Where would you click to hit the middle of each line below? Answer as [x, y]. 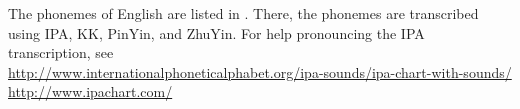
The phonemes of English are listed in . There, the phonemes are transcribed [243, 13]
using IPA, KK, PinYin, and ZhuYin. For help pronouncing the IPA [216, 32]
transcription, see [61, 52]
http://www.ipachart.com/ [90, 91]
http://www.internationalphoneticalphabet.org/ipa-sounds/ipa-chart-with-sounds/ [260, 71]
